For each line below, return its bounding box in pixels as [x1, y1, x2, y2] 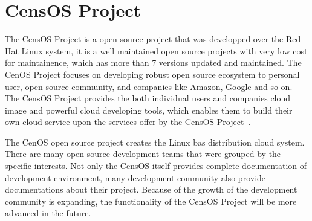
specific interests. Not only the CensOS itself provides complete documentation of [5, 159, 307, 172]
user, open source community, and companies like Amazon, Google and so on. [5, 80, 293, 92]
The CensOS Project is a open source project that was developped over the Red [5, 33, 301, 45]
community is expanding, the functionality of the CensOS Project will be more [5, 194, 297, 207]
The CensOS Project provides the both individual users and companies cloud [5, 92, 291, 104]
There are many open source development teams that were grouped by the [5, 147, 281, 160]
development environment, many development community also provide [5, 171, 266, 184]
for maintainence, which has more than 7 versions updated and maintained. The [5, 56, 302, 69]
